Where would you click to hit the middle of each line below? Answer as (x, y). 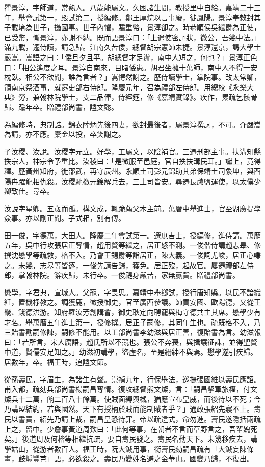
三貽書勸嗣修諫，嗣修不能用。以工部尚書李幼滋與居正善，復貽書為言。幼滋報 (132, 332)
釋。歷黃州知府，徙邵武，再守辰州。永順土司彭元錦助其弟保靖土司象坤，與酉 (132, 171)
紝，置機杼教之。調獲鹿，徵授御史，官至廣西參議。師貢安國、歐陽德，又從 (129, 302)
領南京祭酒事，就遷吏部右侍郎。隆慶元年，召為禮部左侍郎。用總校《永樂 (125, 87)
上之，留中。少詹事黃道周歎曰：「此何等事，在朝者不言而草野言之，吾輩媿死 (131, 429)
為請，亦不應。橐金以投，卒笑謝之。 (65, 134)
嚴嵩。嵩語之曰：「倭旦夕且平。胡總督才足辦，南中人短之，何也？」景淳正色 (131, 57)
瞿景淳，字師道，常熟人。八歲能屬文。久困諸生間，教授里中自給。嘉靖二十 (129, 7)
